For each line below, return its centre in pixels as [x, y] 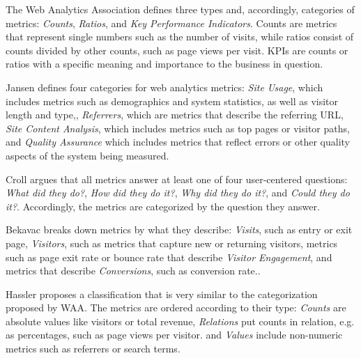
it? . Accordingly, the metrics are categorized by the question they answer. [163, 206]
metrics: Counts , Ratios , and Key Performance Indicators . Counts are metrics [171, 23]
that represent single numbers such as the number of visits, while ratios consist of [180, 37]
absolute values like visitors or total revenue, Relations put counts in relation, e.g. [180, 321]
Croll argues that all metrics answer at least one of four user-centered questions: [177, 179]
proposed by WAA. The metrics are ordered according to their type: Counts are [176, 308]
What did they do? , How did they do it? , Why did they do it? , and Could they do [178, 193]
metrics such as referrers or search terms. [93, 349]
